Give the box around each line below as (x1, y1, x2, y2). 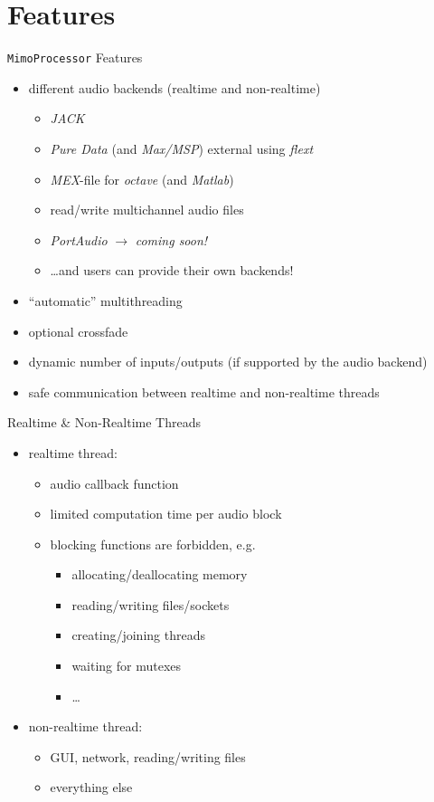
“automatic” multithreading (28, 291, 183, 310)
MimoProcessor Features (7, 48, 143, 67)
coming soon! (135, 230, 208, 249)
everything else (50, 778, 133, 797)
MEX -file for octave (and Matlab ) (50, 169, 234, 188)
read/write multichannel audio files (50, 200, 244, 219)
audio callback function (50, 473, 179, 492)
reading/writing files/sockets (71, 595, 230, 614)
